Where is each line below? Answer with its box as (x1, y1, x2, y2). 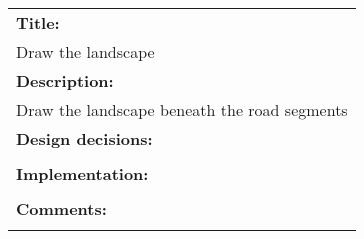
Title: (16, 11, 60, 34)
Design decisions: (16, 127, 153, 150)
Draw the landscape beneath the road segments (16, 98, 348, 121)
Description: (16, 69, 114, 92)
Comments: (16, 197, 107, 220)
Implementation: (16, 162, 149, 185)
